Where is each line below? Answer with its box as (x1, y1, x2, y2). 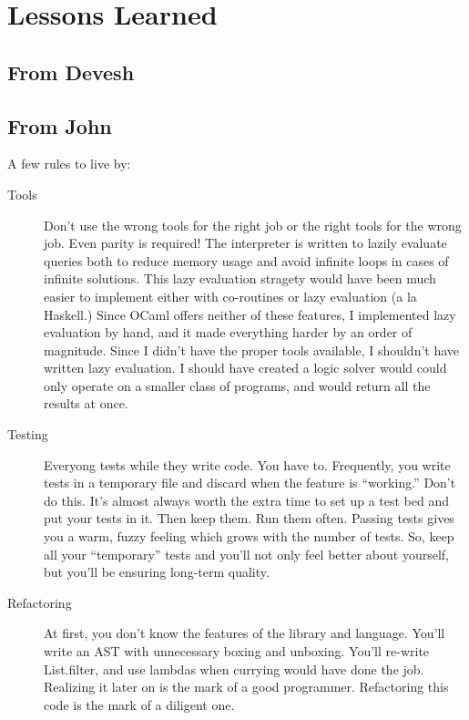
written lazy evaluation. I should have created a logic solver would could (44, 358, 447, 377)
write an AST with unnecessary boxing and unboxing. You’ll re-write (44, 642, 430, 661)
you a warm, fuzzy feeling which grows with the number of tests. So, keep (44, 527, 454, 546)
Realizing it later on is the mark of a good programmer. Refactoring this (44, 677, 449, 696)
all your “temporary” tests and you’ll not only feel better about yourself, (44, 544, 449, 563)
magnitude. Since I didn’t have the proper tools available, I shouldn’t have (44, 340, 460, 359)
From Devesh (7, 57, 135, 86)
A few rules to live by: (7, 154, 131, 173)
